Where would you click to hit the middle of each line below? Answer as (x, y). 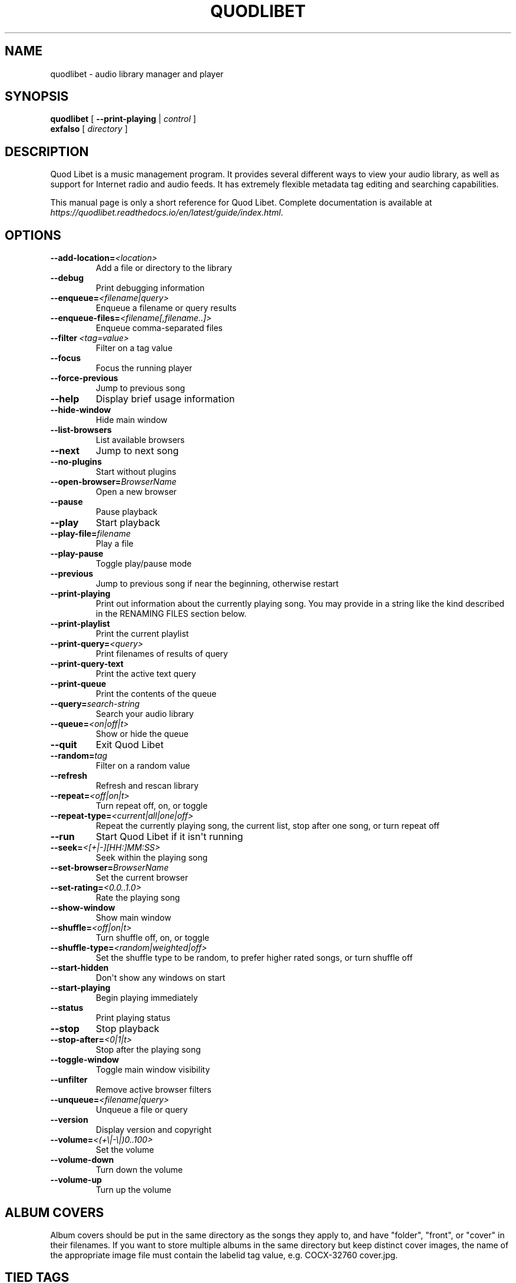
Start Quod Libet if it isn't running (169, 837)
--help (65, 399)
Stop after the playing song (148, 1050)
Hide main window (132, 420)
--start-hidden (80, 968)
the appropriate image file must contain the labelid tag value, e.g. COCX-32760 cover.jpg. (224, 1255)
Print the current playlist (142, 634)
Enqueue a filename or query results (166, 308)
